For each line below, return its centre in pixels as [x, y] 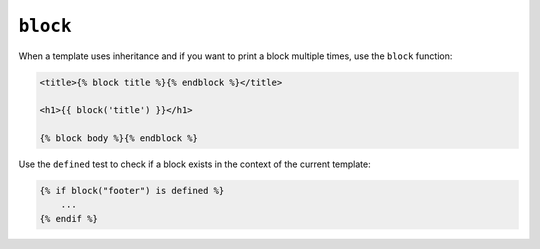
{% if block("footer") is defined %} [132, 191]
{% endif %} [69, 218]
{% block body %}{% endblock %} [119, 138]
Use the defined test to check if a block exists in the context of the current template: [195, 164]
